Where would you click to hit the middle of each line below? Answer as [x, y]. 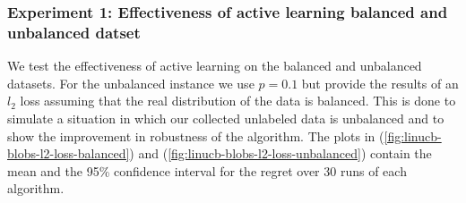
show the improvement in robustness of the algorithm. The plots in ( [196, 135]
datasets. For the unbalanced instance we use [131, 83]
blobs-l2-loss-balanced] [69, 153]
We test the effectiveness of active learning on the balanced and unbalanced [215, 66]
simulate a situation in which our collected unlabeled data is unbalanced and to [226, 118]
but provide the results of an [380, 83]
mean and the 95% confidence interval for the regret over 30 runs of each [207, 170]
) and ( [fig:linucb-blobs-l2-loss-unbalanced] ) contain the [280, 153]
